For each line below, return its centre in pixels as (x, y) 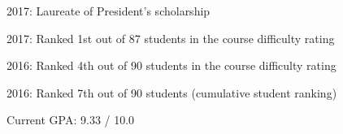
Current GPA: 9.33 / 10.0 (71, 120)
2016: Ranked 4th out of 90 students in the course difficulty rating (171, 65)
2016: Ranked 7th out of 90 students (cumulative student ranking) (172, 92)
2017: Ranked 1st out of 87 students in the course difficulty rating (171, 38)
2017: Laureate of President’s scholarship (109, 11)
